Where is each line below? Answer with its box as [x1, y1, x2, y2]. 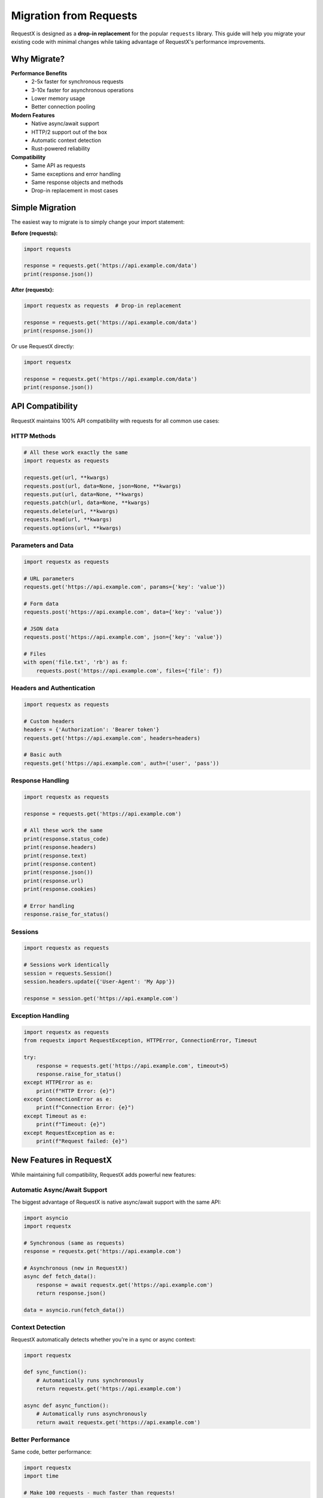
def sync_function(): [23, 1369, 87, 1375]
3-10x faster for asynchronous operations [31, 86, 134, 93]
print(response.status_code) [23, 835, 109, 842]
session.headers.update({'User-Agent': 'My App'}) [23, 978, 176, 985]
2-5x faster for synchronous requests [31, 78, 124, 85]
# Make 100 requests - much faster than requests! [23, 1489, 176, 1496]
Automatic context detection [31, 137, 102, 144]
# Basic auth [23, 751, 62, 758]
